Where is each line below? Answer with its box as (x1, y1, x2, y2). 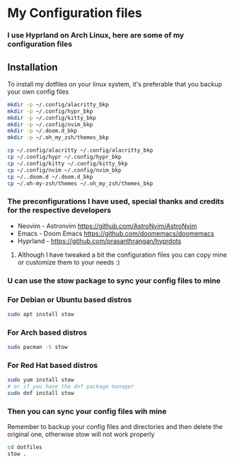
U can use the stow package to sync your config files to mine (7, 275, 221, 285)
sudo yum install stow (7, 376, 74, 384)
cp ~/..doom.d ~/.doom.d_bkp (7, 173, 93, 180)
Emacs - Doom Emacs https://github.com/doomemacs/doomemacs (17, 229, 214, 238)
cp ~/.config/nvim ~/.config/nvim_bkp (7, 167, 122, 174)
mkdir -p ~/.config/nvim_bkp (7, 121, 93, 128)
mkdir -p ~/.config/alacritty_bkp (7, 101, 110, 108)
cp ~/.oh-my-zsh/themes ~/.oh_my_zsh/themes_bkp (7, 179, 153, 187)
